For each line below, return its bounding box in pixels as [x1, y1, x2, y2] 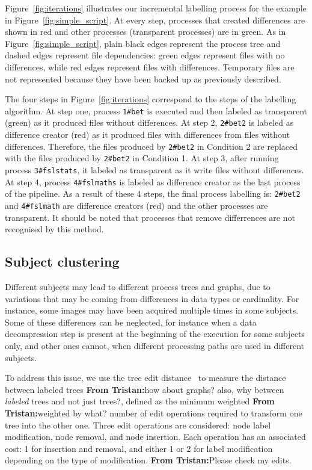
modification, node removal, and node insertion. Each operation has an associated [5, 430, 306, 443]
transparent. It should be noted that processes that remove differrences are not [5, 211, 295, 223]
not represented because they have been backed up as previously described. [5, 72, 281, 85]
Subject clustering [5, 252, 120, 271]
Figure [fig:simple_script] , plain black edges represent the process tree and [5, 37, 281, 49]
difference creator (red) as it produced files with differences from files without [5, 128, 290, 141]
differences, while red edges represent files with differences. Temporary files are [5, 60, 295, 73]
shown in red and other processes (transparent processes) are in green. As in [5, 25, 286, 38]
